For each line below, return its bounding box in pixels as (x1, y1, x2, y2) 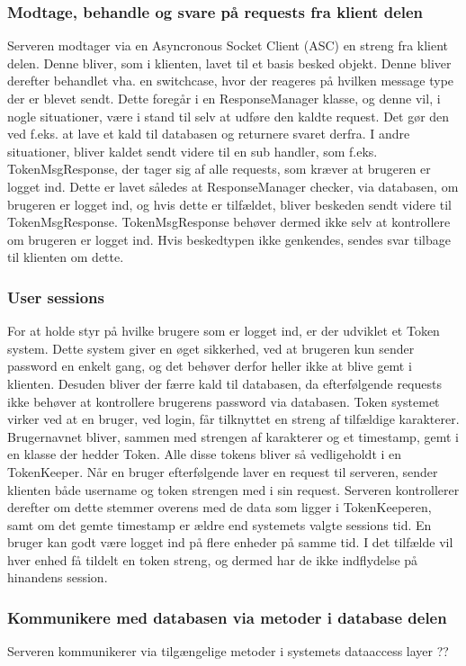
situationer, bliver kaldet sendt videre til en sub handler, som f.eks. (7, 141, 378, 160)
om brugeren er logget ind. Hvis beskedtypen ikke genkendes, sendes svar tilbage (7, 229, 451, 248)
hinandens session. (7, 568, 108, 587)
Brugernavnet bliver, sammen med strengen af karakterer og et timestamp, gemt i (7, 427, 459, 445)
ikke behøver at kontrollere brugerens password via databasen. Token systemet (7, 391, 440, 410)
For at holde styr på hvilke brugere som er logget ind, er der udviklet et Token (7, 321, 440, 340)
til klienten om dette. (7, 247, 124, 266)
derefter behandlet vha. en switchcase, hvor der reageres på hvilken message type (7, 71, 454, 90)
